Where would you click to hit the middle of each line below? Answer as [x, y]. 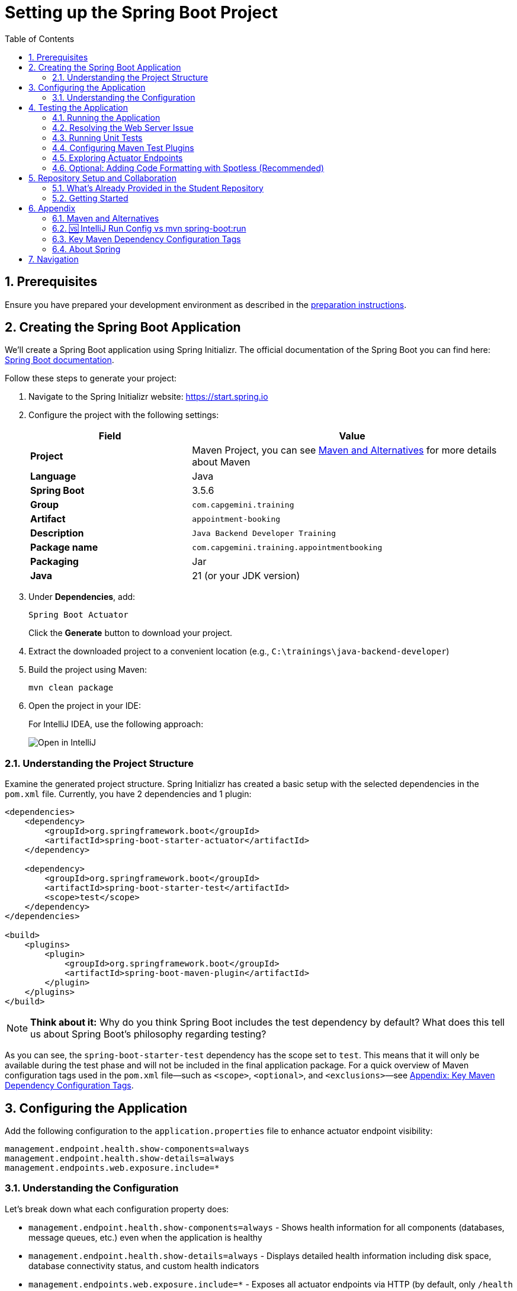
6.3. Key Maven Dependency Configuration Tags [147, 239]
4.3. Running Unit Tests [97, 137]
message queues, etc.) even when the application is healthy [145, 1237]
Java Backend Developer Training [264, 533]
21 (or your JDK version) [246, 576]
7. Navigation [54, 259]
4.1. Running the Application [106, 117]
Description [57, 533]
